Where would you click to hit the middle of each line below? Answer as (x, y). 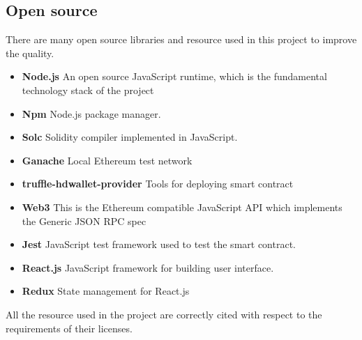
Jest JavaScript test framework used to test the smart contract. (159, 244)
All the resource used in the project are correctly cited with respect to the (164, 314)
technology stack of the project (88, 90)
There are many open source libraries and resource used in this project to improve (181, 39)
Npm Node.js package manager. (91, 113)
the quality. (30, 53)
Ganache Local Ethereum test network (107, 160)
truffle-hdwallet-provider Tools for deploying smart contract (158, 184)
